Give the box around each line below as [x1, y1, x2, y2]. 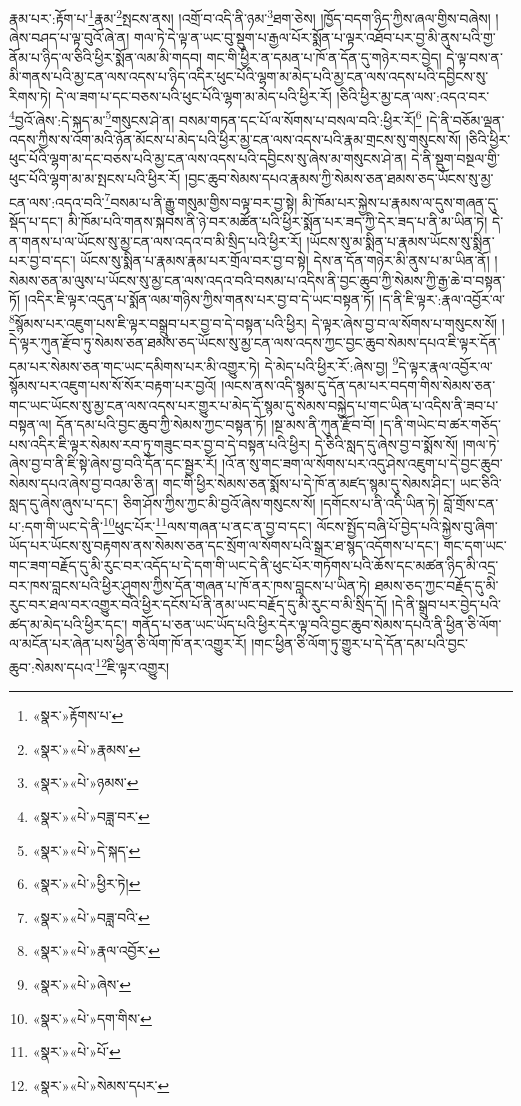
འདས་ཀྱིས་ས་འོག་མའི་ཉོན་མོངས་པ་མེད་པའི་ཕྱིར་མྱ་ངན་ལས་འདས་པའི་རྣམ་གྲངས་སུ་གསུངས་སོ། [9, 128, 462, 149]
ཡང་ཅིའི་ [459, 472, 502, 493]
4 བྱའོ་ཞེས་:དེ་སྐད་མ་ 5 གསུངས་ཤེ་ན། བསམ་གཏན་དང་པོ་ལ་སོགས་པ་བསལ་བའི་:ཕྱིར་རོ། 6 [9, 106, 422, 130]
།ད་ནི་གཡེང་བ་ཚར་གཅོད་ [380, 414, 501, 435]
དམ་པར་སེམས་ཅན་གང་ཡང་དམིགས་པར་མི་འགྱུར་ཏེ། [9, 355, 260, 376]
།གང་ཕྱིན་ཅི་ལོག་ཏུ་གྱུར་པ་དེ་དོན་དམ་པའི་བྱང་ [251, 633, 468, 654]
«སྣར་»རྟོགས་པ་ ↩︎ [32, 705, 124, 726]
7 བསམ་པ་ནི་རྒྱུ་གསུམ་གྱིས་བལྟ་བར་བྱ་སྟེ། [104, 188, 298, 212]
